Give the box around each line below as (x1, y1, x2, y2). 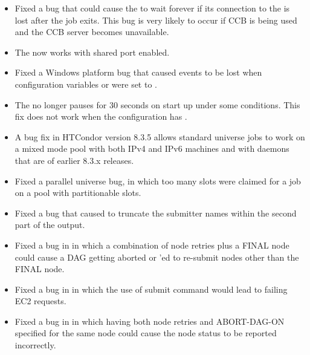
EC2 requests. (15, 295, 66, 307)
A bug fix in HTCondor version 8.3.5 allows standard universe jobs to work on (15, 130, 305, 143)
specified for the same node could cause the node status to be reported (15, 327, 277, 339)
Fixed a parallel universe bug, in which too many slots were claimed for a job (15, 174, 301, 187)
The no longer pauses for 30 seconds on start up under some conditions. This (15, 98, 300, 111)
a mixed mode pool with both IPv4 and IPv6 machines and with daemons (15, 142, 289, 155)
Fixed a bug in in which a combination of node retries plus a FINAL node (15, 238, 289, 251)
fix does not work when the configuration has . (15, 110, 187, 123)
